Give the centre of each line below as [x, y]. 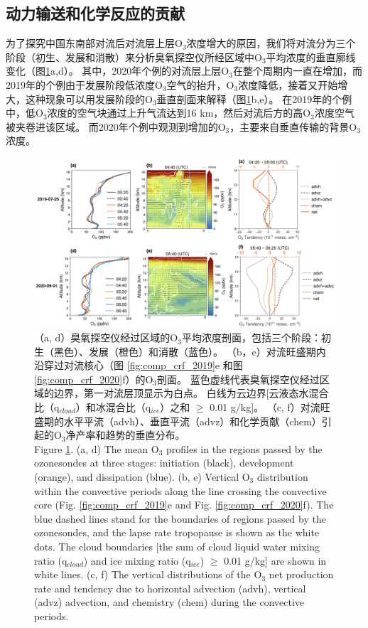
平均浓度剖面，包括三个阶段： [251, 337]
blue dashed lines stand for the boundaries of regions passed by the [180, 518]
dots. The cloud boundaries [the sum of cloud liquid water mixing [177, 546]
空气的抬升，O [200, 84]
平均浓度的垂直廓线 [311, 57]
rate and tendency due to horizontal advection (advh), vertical [170, 588]
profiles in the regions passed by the [244, 448]
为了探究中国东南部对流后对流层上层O [94, 43]
